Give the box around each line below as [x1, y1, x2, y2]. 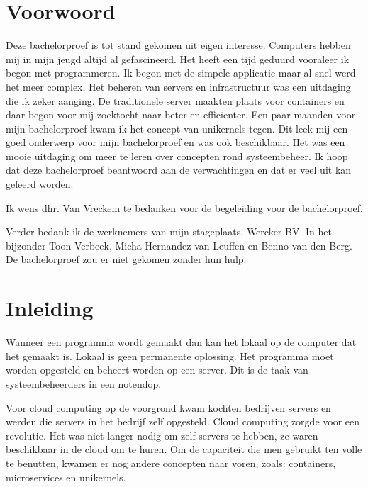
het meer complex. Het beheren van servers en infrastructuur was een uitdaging [6, 79, 351, 94]
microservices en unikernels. [6, 469, 126, 484]
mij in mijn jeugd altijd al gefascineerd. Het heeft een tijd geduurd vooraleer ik [6, 51, 350, 66]
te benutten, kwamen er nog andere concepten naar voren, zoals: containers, [6, 455, 336, 470]
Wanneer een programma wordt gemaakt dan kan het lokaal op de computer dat [6, 335, 357, 349]
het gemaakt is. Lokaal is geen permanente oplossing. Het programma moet [6, 348, 334, 363]
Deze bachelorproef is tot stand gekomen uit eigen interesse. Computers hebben [6, 38, 351, 52]
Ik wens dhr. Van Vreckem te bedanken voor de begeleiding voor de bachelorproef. [6, 200, 363, 215]
